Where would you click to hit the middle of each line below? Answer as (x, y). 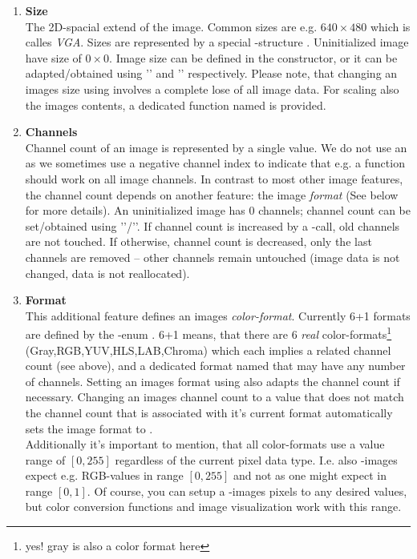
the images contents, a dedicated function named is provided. (176, 105)
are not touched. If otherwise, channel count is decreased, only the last (198, 241)
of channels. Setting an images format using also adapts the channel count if (213, 381)
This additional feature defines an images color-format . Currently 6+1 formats (218, 315)
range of (45, 459)
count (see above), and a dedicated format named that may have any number (215, 366)
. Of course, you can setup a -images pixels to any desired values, (247, 491)
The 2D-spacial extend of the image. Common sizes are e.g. (171, 26)
